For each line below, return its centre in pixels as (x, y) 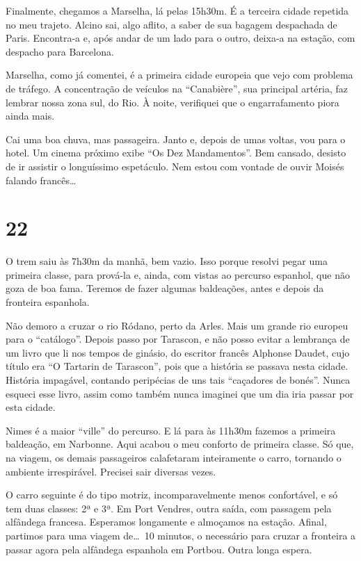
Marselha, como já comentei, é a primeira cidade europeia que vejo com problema (179, 75)
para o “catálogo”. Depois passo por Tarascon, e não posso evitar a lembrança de (178, 339)
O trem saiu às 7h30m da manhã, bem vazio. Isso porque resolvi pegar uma (167, 261)
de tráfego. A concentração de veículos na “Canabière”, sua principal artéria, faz (177, 88)
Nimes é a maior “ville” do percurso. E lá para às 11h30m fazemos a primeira (171, 430)
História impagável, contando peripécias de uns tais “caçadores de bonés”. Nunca (178, 380)
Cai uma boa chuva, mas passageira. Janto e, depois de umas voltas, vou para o (176, 139)
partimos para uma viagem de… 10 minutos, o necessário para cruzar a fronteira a (181, 535)
